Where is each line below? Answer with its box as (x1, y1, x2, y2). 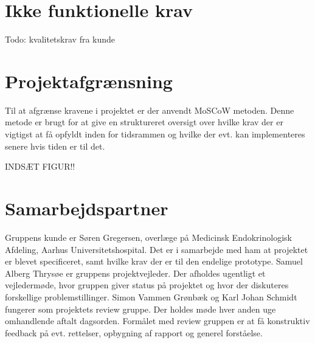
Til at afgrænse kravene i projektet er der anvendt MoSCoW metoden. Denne (5, 103, 294, 116)
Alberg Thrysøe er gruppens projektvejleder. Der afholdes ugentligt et (5, 266, 266, 279)
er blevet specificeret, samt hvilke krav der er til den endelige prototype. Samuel (5, 255, 303, 268)
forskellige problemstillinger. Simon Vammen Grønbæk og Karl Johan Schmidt (5, 290, 297, 303)
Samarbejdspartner (5, 196, 168, 220)
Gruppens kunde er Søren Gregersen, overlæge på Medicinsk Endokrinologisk (5, 230, 292, 243)
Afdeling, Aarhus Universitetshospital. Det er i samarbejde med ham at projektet (5, 243, 308, 255)
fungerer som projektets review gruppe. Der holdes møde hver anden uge (5, 302, 276, 315)
